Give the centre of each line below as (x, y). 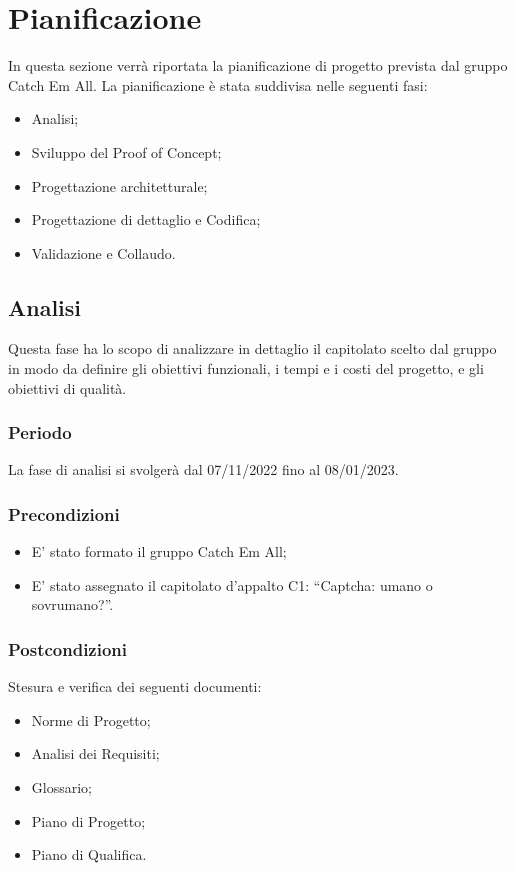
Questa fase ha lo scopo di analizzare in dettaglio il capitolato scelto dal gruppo (252, 348)
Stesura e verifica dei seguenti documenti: (135, 686)
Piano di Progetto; (88, 820)
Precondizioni (64, 514)
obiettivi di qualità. (67, 387)
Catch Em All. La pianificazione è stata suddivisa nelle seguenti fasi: (218, 84)
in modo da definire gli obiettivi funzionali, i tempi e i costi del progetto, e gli (246, 368)
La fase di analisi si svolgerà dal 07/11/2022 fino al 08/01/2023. (203, 469)
